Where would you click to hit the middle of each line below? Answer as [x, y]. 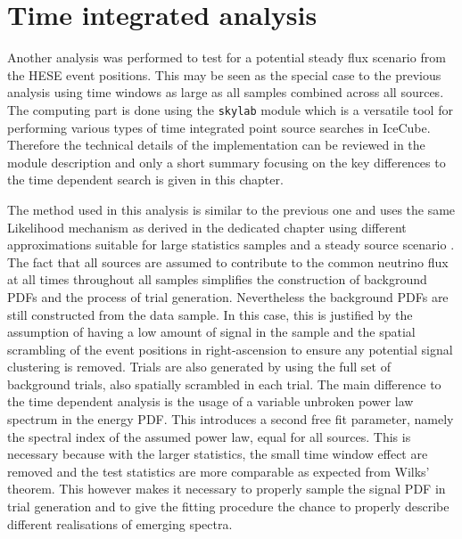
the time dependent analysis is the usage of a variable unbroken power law [210, 401]
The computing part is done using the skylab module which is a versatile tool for [230, 109]
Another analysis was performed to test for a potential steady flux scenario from [227, 57]
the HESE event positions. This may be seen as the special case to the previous [224, 74]
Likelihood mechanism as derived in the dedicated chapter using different [207, 227]
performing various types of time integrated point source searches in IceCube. [219, 127]
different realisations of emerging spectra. [120, 523]
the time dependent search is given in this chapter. [145, 180]
